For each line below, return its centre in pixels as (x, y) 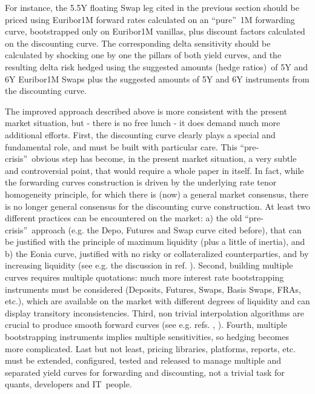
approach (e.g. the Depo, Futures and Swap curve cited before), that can (167, 229)
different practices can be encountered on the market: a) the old (124, 218)
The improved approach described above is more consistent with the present (146, 111)
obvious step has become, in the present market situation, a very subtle (164, 159)
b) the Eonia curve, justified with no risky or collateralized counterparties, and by (157, 253)
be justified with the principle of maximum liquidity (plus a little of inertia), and (155, 242)
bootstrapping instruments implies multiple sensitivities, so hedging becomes (147, 337)
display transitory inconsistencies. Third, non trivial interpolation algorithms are (154, 312)
